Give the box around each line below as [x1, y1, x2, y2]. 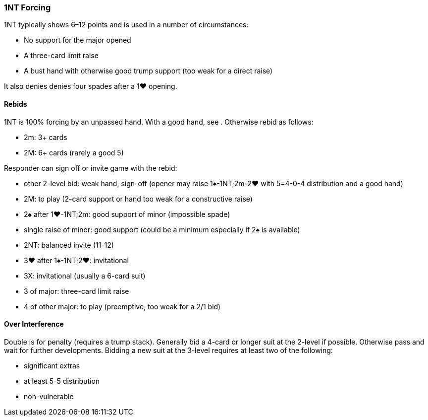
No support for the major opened [24, 36, 131, 45]
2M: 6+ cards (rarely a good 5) [24, 148, 124, 157]
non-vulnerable [24, 392, 74, 401]
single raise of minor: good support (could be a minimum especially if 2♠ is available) [24, 225, 300, 234]
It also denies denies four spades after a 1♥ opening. [4, 82, 177, 91]
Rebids [4, 99, 27, 108]
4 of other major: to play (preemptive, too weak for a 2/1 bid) [24, 302, 221, 311]
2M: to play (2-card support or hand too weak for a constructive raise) [24, 194, 253, 203]
